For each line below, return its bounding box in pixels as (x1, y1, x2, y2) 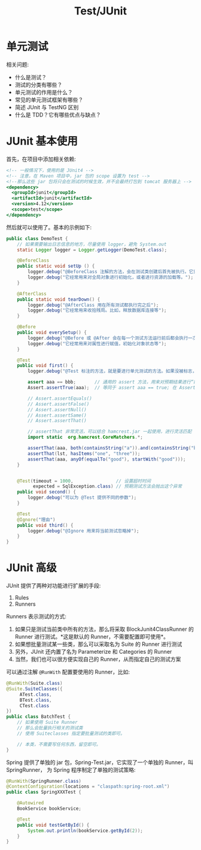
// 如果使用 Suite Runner (17, 719, 78, 726)
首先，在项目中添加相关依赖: (6, 155, 77, 163)
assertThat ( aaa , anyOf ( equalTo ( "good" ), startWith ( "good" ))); (28, 456, 186, 462)
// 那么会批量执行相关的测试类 (17, 725, 83, 731)
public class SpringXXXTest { (6, 789, 82, 795)
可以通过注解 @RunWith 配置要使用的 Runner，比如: (6, 668, 130, 676)
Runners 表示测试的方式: (6, 613, 67, 620)
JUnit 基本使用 (6, 134, 78, 148)
